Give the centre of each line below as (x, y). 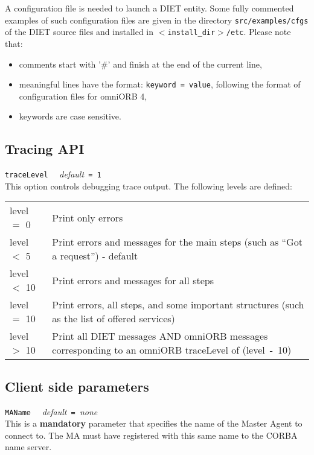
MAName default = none (51, 411)
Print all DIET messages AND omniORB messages (160, 336)
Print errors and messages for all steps (133, 280)
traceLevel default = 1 (53, 174)
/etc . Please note (258, 32)
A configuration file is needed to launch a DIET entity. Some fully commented (149, 8)
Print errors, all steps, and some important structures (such (178, 305)
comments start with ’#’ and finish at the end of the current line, (140, 64)
